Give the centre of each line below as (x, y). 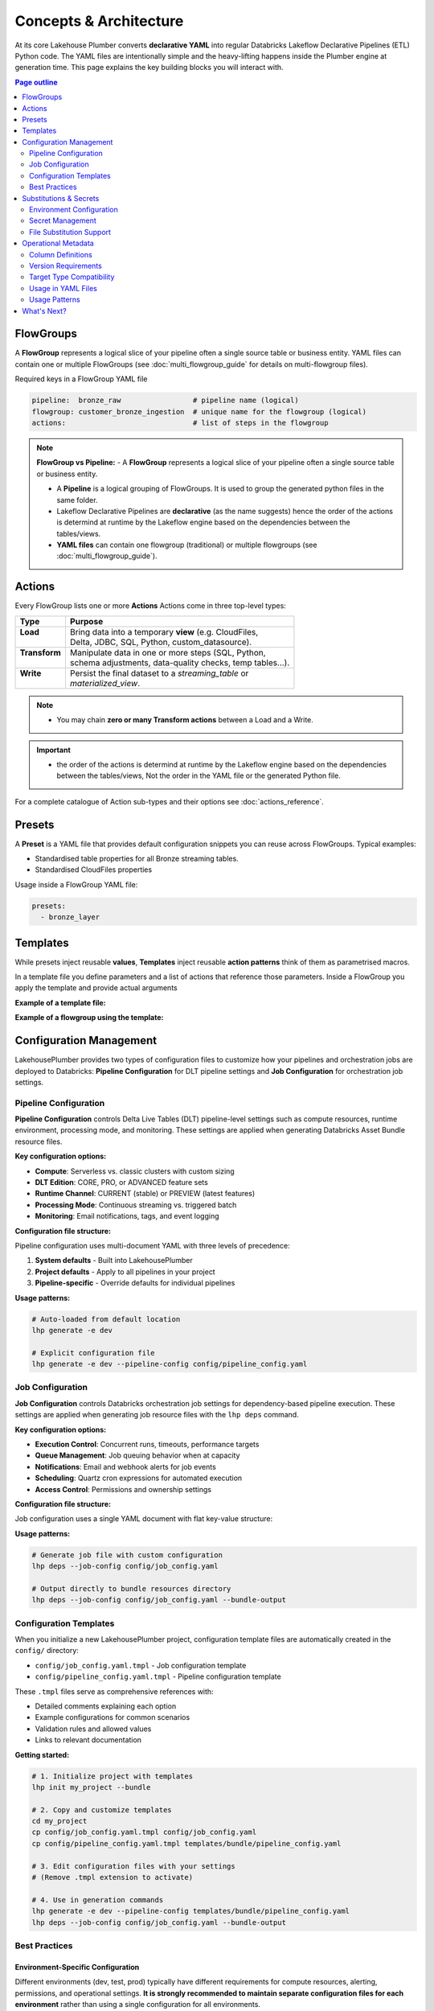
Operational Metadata (58, 243)
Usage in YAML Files (63, 288)
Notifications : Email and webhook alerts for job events (125, 1466)
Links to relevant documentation (88, 1740)
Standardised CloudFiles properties (94, 870)
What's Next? (45, 310)
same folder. (77, 500)
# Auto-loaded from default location (106, 1319)
